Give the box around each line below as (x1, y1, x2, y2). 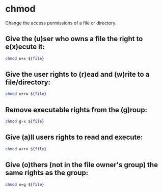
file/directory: (5, 78, 51, 87)
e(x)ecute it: (5, 43, 45, 51)
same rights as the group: (5, 169, 89, 177)
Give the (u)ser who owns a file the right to (5, 35, 143, 43)
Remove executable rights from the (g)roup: (5, 105, 148, 114)
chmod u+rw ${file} (5, 91, 47, 97)
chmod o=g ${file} (5, 182, 44, 187)
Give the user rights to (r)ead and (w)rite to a (5, 70, 150, 79)
